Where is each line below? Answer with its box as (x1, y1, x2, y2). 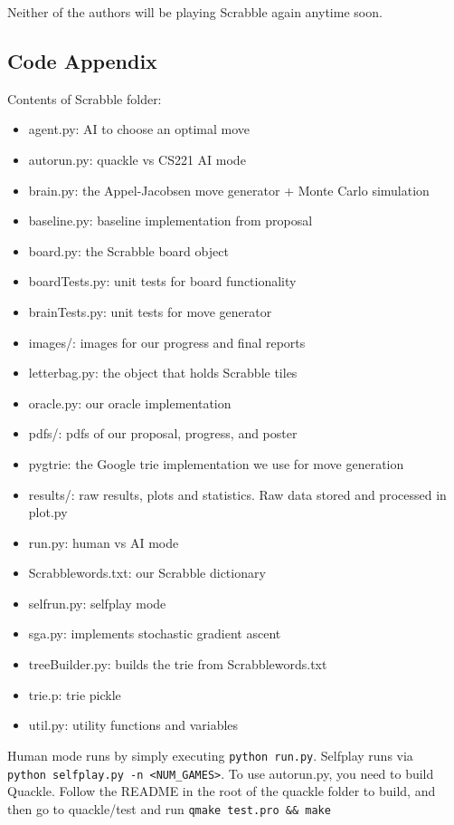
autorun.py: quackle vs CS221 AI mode (28, 149, 246, 168)
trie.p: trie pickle (28, 685, 121, 704)
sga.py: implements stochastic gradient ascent (28, 624, 281, 643)
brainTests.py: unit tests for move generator (28, 302, 272, 321)
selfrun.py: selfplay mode (28, 593, 166, 612)
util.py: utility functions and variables (28, 715, 239, 734)
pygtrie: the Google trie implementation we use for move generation (28, 454, 404, 473)
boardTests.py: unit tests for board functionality (28, 272, 297, 291)
